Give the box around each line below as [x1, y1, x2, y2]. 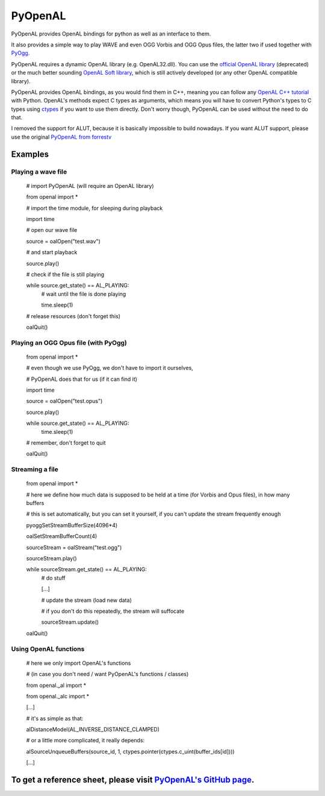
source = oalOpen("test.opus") [26, 398, 103, 405]
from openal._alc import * [26, 692, 90, 700]
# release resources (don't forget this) [26, 312, 120, 319]
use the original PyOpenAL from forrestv [11, 133, 112, 140]
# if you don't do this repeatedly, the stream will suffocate [41, 607, 185, 615]
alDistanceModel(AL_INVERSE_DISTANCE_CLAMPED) [26, 726, 159, 733]
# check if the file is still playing [26, 271, 105, 278]
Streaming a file [11, 465, 58, 474]
